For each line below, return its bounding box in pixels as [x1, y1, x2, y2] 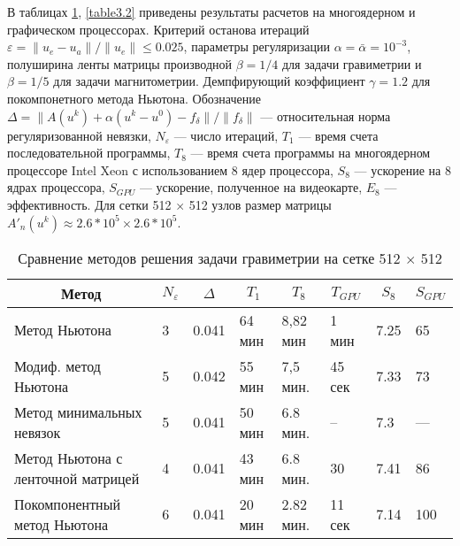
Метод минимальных [14, 401, 142, 422]
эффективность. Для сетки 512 [7, 195, 172, 213]
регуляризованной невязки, [7, 126, 151, 144]
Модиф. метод [14, 355, 101, 376]
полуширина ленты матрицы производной [7, 54, 232, 73]
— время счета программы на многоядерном [190, 143, 431, 162]
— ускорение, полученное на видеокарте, [139, 178, 363, 196]
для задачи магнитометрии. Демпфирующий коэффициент [53, 72, 365, 90]
